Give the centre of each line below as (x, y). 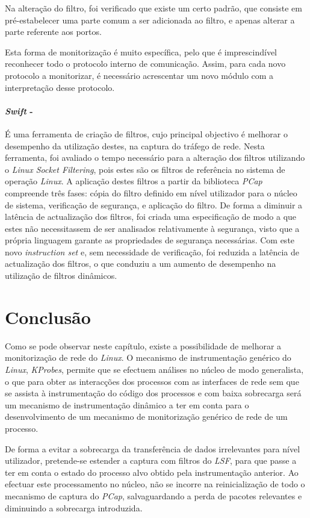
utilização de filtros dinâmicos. (61, 276)
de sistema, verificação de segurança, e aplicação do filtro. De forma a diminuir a (154, 204)
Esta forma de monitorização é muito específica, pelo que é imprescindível (141, 51)
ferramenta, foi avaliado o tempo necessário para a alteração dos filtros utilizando (155, 158)
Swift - (19, 111)
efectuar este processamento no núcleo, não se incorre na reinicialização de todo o (155, 484)
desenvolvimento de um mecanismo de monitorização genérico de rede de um (146, 417)
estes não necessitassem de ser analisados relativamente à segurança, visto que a (152, 228)
